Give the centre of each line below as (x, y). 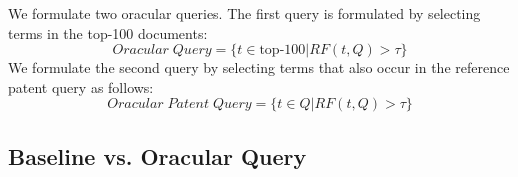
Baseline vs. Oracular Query (157, 155)
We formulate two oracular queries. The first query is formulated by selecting (244, 13)
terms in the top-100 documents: (108, 32)
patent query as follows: (81, 86)
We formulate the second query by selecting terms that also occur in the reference (259, 67)
